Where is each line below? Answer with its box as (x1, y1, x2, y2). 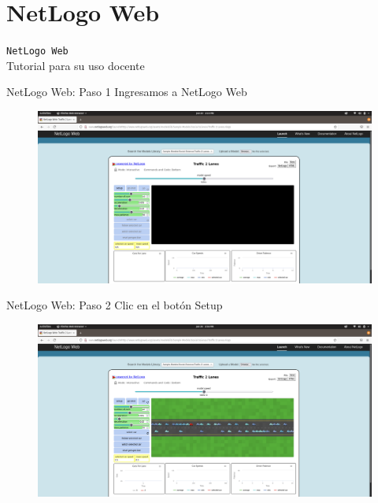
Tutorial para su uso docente (6, 57, 145, 73)
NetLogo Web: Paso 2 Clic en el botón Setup (6, 297, 223, 313)
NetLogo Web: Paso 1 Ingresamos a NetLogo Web (6, 83, 247, 100)
